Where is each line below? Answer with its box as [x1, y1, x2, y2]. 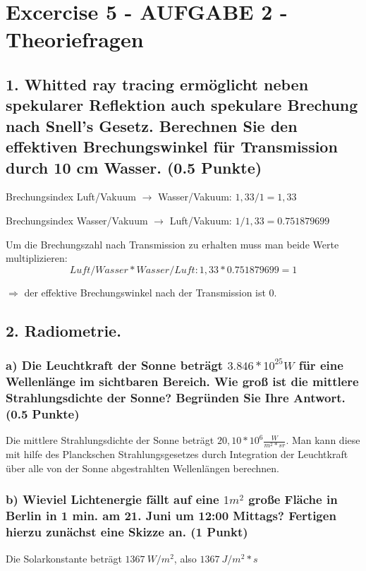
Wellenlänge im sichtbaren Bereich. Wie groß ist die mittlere [6, 372, 359, 390]
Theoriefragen [6, 25, 144, 54]
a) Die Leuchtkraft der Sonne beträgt [6, 356, 224, 373]
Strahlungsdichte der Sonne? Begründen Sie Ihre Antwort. [6, 388, 346, 406]
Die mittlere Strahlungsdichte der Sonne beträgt [6, 433, 214, 447]
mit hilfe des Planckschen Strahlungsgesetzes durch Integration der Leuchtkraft [6, 447, 348, 462]
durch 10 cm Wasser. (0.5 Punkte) [6, 156, 262, 178]
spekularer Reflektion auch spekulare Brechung [6, 94, 358, 116]
